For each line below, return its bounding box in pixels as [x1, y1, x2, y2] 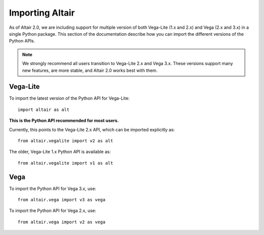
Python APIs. [9, 38, 35, 44]
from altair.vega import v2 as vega [18, 219, 106, 225]
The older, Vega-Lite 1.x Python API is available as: [9, 149, 111, 155]
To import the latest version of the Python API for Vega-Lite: [9, 95, 130, 101]
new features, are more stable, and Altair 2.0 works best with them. [22, 67, 158, 73]
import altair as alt [18, 107, 69, 112]
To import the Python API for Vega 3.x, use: [9, 186, 96, 192]
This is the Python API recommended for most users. [9, 118, 119, 124]
